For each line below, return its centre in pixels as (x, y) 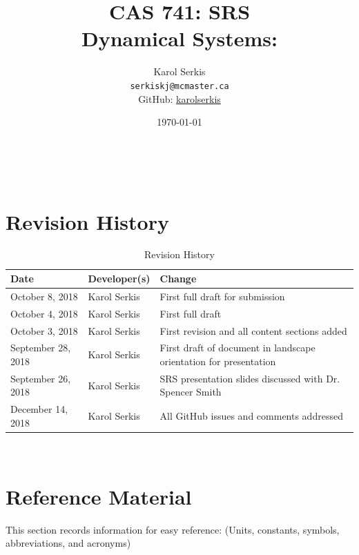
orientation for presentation (218, 361)
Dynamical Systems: (179, 38)
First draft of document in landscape (237, 348)
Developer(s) (119, 279)
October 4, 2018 (44, 313)
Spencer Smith (191, 392)
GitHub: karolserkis (179, 98)
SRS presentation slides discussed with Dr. (250, 378)
